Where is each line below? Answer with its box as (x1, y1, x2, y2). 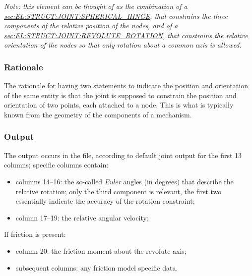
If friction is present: (4, 229, 66, 239)
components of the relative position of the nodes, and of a (4, 20, 178, 31)
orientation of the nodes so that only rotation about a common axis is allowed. (4, 40, 242, 50)
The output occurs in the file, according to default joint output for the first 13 (4, 150, 242, 160)
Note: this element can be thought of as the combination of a (4, 1, 188, 11)
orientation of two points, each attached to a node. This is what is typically (4, 100, 234, 110)
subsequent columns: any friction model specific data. (15, 262, 178, 273)
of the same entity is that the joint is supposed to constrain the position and (4, 90, 237, 100)
